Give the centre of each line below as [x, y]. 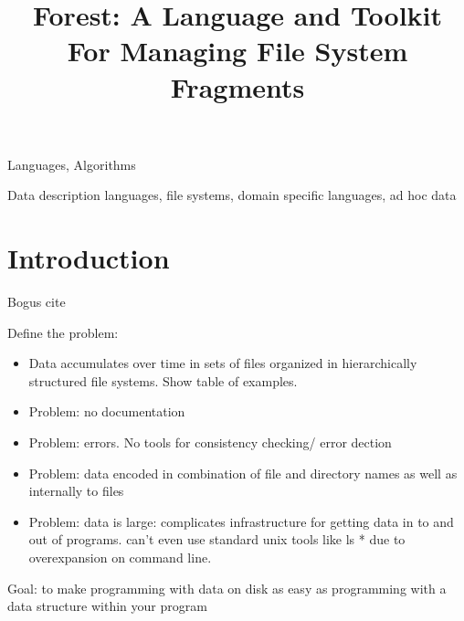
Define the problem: [63, 332]
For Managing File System [237, 51]
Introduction [89, 258]
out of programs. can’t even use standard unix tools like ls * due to [217, 539]
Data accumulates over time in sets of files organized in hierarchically [223, 363]
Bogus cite [37, 302]
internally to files [76, 491]
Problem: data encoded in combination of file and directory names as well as [243, 473]
